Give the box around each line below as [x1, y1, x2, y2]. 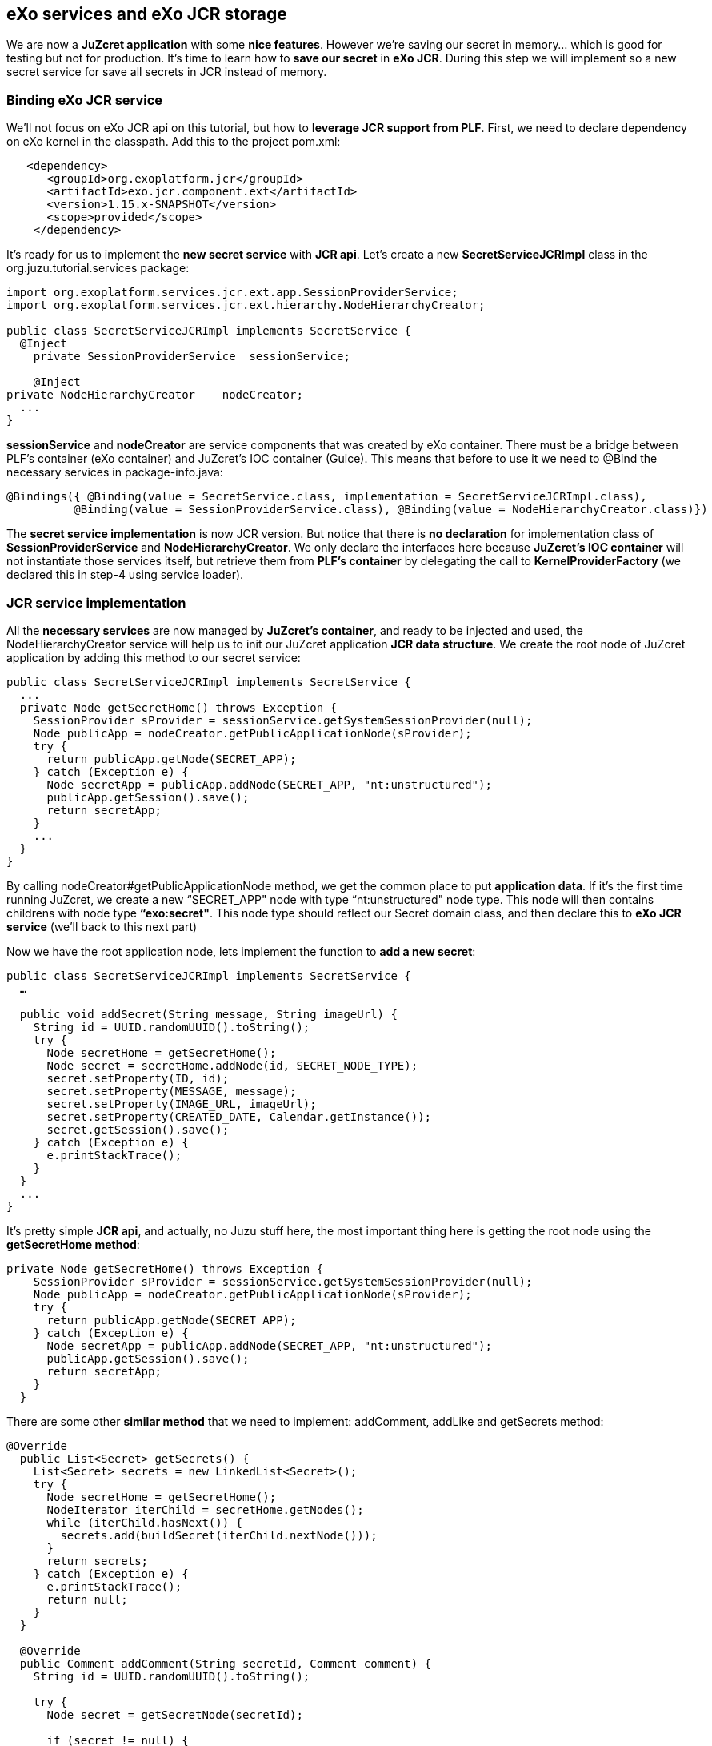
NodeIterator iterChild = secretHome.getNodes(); [46, 1503, 364, 1516]
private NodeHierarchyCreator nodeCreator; [6, 388, 303, 402]
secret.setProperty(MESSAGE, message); [46, 1084, 297, 1098]
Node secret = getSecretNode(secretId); [46, 1708, 303, 1721]
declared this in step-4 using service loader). [6, 568, 244, 582]
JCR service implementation [6, 594, 186, 611]
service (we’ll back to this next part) [6, 919, 198, 933]
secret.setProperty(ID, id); [46, 1071, 230, 1085]
